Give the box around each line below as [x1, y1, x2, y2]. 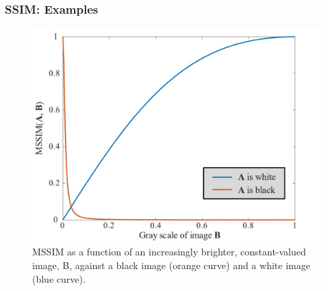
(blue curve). [32, 271, 86, 286]
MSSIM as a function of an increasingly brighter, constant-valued [32, 244, 306, 259]
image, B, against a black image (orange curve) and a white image [32, 258, 310, 273]
